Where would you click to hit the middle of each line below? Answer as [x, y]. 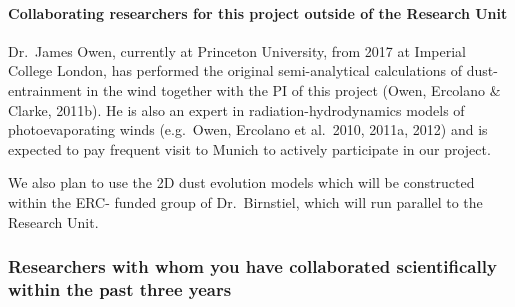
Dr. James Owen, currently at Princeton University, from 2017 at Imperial [237, 50]
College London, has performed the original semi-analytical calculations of [235, 70]
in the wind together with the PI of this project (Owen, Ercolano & [293, 89]
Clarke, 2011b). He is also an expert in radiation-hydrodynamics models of [236, 109]
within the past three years [120, 288]
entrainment [45, 89]
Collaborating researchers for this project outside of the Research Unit [258, 12]
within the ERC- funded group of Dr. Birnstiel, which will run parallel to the [245, 201]
